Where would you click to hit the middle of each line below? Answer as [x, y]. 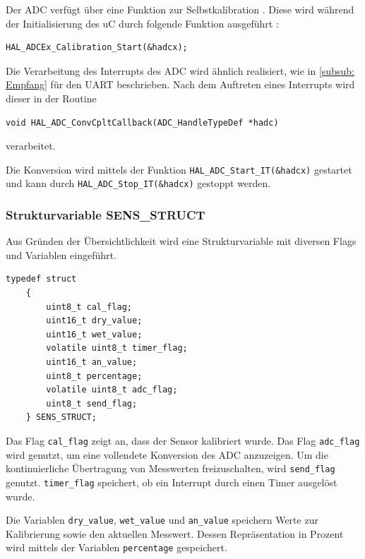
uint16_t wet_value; [94, 334]
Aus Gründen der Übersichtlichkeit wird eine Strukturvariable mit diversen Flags [181, 241]
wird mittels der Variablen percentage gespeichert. [116, 547]
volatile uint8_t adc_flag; [112, 390]
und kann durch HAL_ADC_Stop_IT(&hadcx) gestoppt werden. [138, 183]
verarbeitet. [31, 146]
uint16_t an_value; [92, 362]
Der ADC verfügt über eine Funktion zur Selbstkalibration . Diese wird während [180, 9]
